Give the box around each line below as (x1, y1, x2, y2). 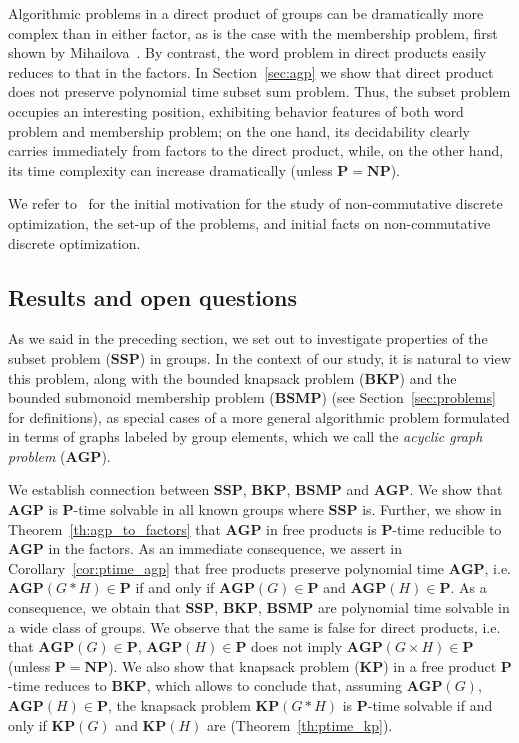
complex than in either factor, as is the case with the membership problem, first (8, 22, 498, 43)
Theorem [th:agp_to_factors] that (8, 518, 221, 539)
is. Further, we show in (362, 499, 502, 520)
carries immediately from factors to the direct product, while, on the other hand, (8, 140, 504, 161)
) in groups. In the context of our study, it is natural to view (139, 347, 511, 368)
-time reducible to (392, 518, 502, 539)
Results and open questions (8, 281, 298, 312)
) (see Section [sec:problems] (321, 387, 496, 408)
